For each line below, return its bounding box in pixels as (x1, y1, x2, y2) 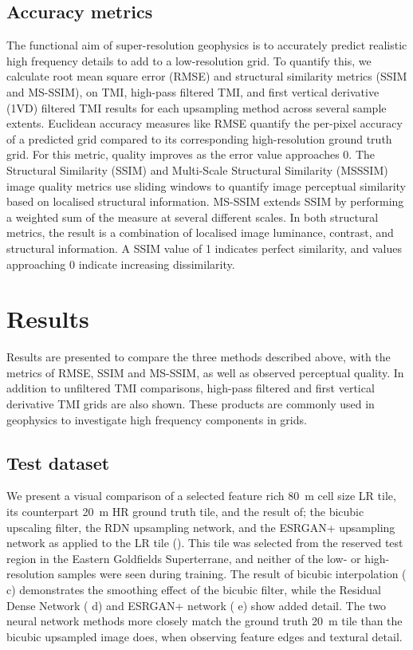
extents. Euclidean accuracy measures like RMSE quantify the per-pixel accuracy (6, 115, 403, 132)
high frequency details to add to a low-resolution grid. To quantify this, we (6, 52, 372, 69)
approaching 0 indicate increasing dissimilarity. (6, 255, 235, 272)
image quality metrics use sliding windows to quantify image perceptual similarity (6, 177, 407, 194)
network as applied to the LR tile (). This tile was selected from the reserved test (6, 534, 403, 551)
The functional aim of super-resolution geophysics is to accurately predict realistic (6, 37, 407, 53)
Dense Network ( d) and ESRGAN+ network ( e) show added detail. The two (6, 597, 387, 613)
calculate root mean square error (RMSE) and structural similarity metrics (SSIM (6, 68, 407, 85)
